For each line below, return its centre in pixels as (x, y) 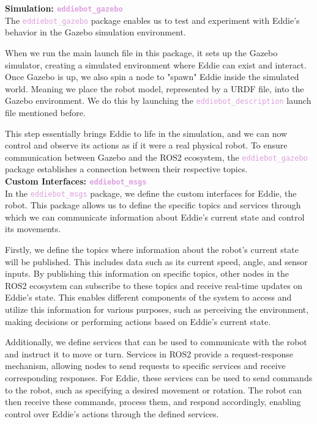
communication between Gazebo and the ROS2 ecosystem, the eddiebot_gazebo (156, 157)
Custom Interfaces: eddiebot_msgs (76, 181)
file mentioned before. (45, 112)
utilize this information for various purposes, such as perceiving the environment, (157, 309)
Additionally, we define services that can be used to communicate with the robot (156, 342)
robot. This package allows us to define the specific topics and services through (153, 205)
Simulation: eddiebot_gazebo (64, 8)
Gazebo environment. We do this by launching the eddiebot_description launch (158, 101)
